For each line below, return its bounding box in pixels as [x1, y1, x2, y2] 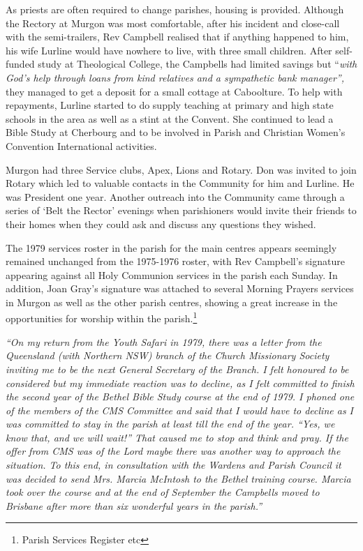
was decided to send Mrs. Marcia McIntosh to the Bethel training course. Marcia [6, 471, 351, 485]
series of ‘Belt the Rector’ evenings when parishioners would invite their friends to [6, 203, 357, 218]
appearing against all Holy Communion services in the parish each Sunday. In [6, 267, 338, 282]
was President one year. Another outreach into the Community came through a [6, 189, 345, 204]
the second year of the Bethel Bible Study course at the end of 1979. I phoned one [6, 389, 355, 404]
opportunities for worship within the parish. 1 [6, 309, 198, 326]
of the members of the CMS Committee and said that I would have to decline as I [6, 402, 354, 417]
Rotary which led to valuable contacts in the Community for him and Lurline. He [6, 176, 355, 190]
